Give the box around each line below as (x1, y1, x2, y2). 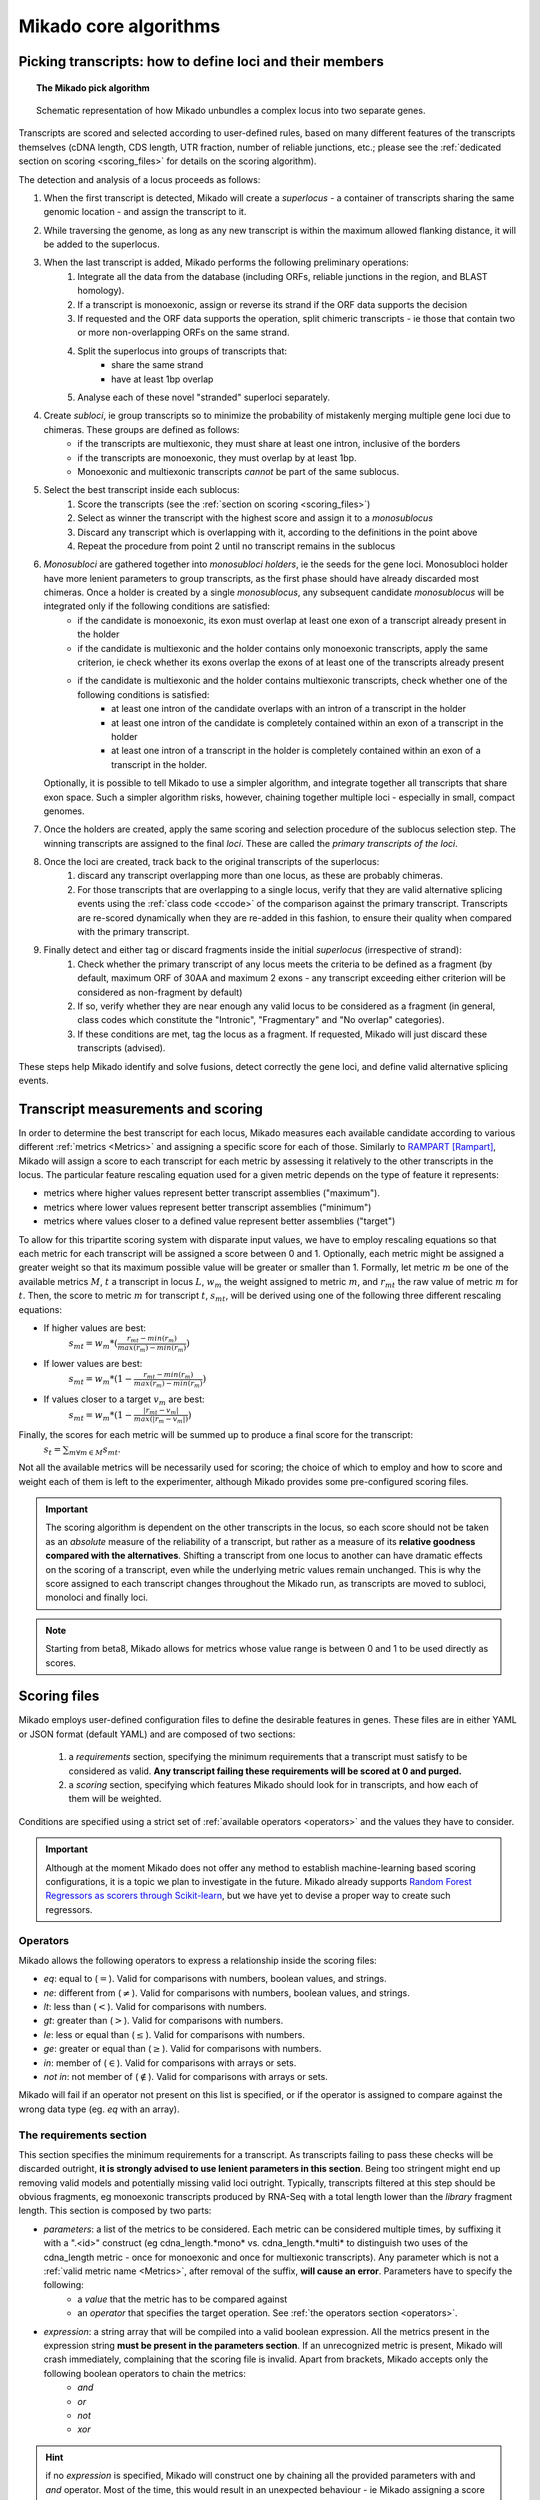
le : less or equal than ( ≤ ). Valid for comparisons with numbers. (43, 2028, 305, 2040)
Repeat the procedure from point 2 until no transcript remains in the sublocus (77, 540, 396, 552)
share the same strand (111, 359, 204, 371)
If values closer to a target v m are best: (43, 1393, 205, 1408)
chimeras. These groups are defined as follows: (43, 423, 240, 435)
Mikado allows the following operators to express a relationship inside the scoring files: (18, 1954, 377, 1966)
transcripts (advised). (77, 1042, 166, 1054)
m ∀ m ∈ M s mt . (68, 1443, 121, 1457)
